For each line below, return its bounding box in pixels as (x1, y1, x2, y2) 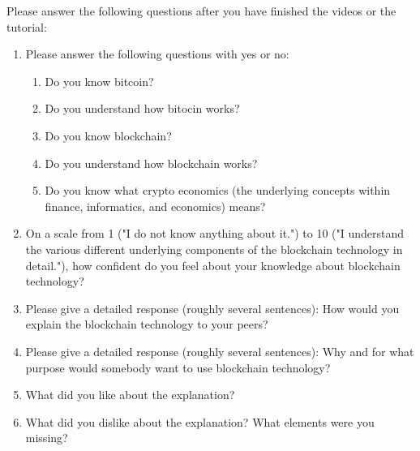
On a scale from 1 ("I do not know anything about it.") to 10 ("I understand (25, 225, 405, 242)
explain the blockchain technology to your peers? (25, 316, 268, 333)
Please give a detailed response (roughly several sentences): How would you (25, 299, 400, 316)
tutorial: (6, 18, 47, 35)
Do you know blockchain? (45, 127, 172, 144)
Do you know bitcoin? (45, 72, 154, 89)
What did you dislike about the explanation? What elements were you (25, 413, 375, 430)
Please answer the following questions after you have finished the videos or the (6, 2, 396, 19)
